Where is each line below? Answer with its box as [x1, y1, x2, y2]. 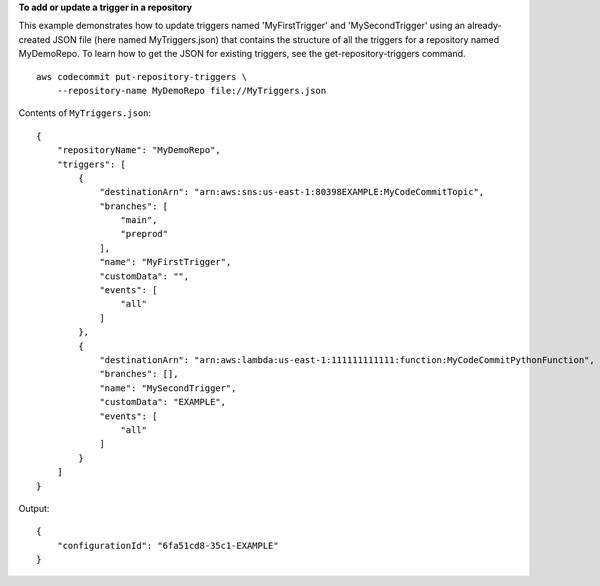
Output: [18, 502, 50, 514]
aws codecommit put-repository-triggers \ [36, 71, 248, 82]
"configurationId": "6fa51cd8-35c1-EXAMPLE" [56, 540, 279, 551]
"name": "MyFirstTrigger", [99, 256, 232, 268]
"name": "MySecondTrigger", [99, 382, 237, 394]
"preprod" [120, 228, 169, 240]
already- [466, 20, 502, 32]
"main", [120, 215, 158, 226]
